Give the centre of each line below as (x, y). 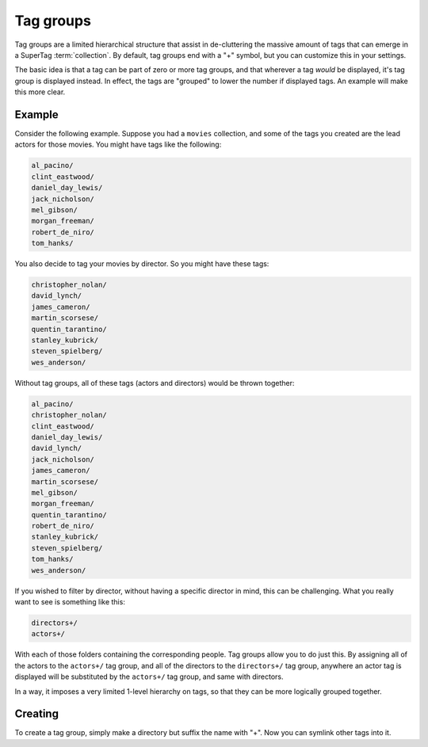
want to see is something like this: (70, 602)
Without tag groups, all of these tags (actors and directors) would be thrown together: (155, 383)
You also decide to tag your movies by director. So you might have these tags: (142, 264)
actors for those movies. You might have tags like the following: (118, 145)
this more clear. (40, 92)
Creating (37, 714)
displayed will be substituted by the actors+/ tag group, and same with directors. (149, 676)
